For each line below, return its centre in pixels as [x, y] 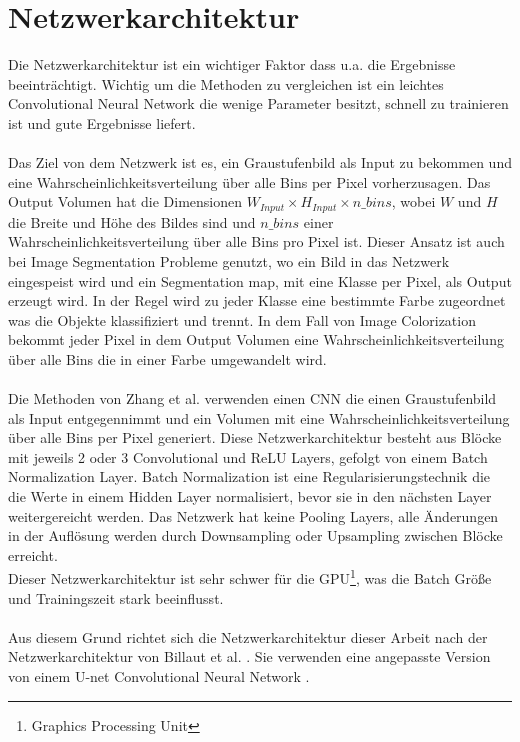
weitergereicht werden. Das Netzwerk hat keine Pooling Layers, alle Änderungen [253, 515]
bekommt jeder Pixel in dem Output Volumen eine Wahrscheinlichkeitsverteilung [256, 339]
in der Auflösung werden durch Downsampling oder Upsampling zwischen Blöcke [255, 535]
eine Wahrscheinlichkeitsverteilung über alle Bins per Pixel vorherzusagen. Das [249, 181]
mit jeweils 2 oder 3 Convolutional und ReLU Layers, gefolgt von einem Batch [248, 456]
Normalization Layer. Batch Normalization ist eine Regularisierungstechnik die [249, 476]
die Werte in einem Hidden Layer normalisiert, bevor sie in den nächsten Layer [250, 496]
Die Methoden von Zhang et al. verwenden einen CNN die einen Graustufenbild [252, 398]
